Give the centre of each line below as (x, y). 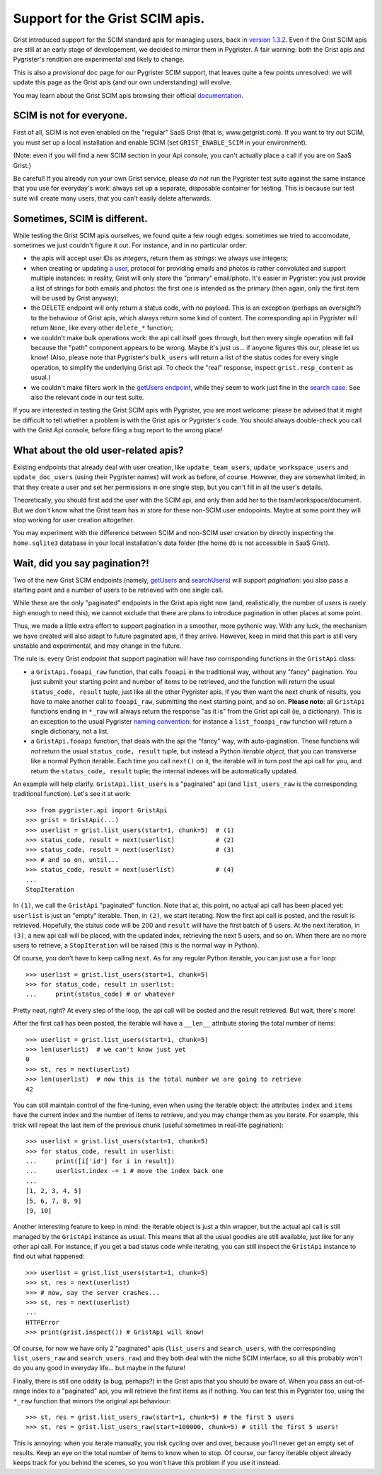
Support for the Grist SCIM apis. (109, 18)
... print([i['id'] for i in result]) (100, 1161)
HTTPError (42, 1322)
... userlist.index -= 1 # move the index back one (125, 1171)
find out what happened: (49, 1256)
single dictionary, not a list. (70, 731)
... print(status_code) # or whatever (100, 994)
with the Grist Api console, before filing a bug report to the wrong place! (118, 430)
